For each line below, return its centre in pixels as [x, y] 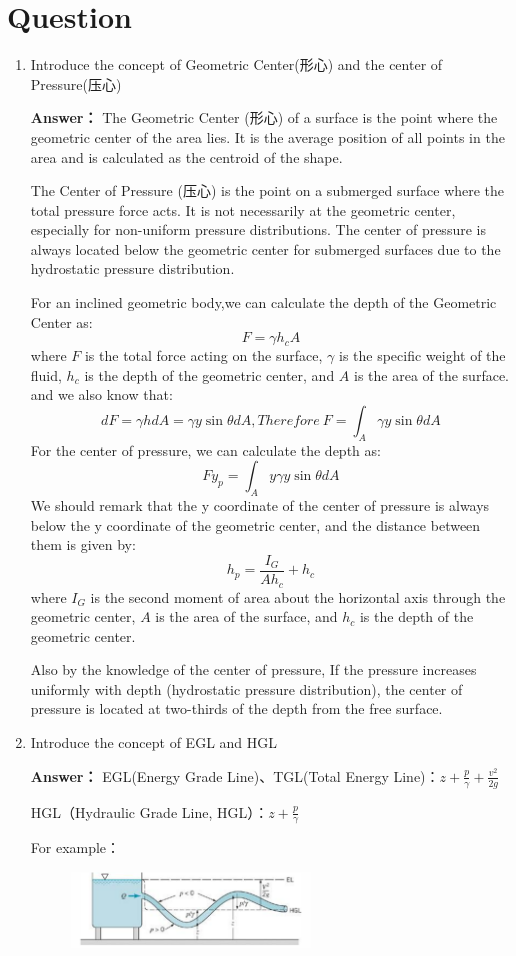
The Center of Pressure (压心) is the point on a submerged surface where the [267, 190]
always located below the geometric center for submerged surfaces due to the [265, 248]
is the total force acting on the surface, [203, 355]
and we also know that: [101, 394]
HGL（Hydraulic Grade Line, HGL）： [149, 811]
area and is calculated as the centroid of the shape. [186, 156]
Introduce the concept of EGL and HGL [154, 742]
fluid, [46, 374]
